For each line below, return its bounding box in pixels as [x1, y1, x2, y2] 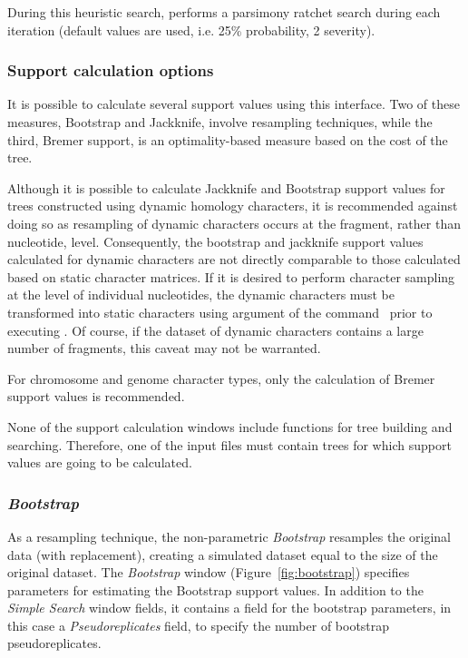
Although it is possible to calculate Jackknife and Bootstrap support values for [7, 178, 445, 197]
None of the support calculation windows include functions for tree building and [7, 417, 453, 436]
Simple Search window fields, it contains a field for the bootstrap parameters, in [7, 598, 452, 617]
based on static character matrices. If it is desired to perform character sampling [7, 267, 455, 286]
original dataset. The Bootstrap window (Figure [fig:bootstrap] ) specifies [7, 563, 410, 582]
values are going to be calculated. [7, 453, 192, 472]
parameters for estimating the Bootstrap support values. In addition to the [7, 580, 424, 599]
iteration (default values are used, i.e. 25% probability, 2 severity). [7, 20, 375, 39]
